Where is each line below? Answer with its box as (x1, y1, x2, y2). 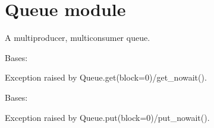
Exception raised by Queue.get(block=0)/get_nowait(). (5, 71, 207, 84)
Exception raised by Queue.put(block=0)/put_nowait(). (5, 111, 210, 123)
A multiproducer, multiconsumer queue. (5, 31, 150, 44)
